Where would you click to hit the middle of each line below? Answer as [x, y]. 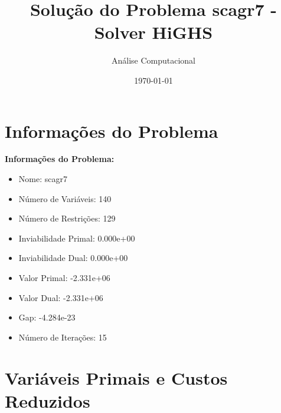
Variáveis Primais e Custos [116, 377]
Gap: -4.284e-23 [47, 317]
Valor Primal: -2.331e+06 [64, 277]
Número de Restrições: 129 [67, 218]
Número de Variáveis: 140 [65, 198]
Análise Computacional [153, 60]
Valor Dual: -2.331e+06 [61, 297]
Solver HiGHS [153, 32]
